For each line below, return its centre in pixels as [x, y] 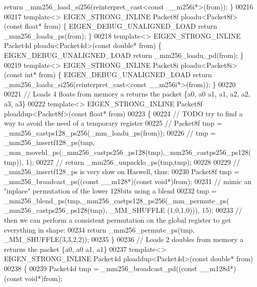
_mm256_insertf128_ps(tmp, [49, 142]
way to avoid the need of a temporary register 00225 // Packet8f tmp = [113, 123]
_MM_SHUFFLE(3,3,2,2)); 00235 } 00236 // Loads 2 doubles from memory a [124, 239]
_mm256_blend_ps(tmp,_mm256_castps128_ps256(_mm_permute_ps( [117, 200]
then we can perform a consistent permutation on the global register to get [118, 220]
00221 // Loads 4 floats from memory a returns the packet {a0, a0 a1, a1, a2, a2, [127, 94]
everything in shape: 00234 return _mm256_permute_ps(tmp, [99, 229]
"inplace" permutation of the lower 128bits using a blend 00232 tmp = [110, 191]
